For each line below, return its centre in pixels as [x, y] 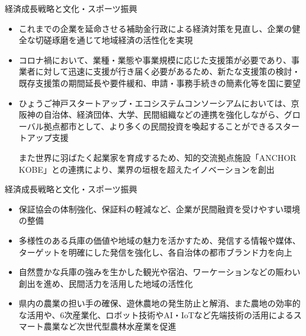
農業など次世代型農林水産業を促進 [110, 326]
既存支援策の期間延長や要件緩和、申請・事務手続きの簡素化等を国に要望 [160, 83]
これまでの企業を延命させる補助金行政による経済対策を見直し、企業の [155, 28]
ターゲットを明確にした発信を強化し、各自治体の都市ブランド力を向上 [155, 252]
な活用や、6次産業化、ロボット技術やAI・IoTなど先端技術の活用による [156, 314]
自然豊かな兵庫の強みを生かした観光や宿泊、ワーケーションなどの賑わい [160, 272]
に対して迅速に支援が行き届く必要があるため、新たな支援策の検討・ [168, 71]
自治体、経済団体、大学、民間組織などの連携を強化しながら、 [164, 114]
